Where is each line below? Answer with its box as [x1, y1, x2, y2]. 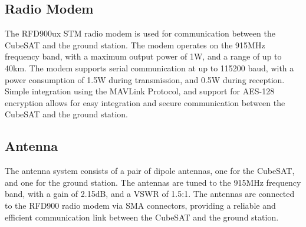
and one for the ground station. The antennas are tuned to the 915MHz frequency [5, 176, 301, 188]
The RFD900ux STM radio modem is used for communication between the [5, 27, 275, 40]
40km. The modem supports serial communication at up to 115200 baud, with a [5, 61, 294, 74]
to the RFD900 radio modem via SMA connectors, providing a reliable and [5, 199, 276, 211]
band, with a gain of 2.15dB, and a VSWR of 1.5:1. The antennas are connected [5, 187, 295, 200]
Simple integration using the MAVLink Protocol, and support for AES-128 [5, 85, 275, 97]
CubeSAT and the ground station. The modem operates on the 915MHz [5, 38, 265, 51]
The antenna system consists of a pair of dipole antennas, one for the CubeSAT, [5, 165, 295, 177]
